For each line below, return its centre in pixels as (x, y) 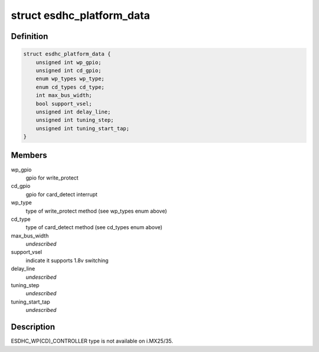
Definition (30, 36)
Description (33, 327)
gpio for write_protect (52, 178)
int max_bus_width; (64, 95)
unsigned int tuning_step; (75, 120)
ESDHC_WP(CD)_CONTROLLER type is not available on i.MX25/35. (92, 341)
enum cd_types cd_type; (70, 87)
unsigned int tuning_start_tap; (83, 128)
